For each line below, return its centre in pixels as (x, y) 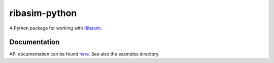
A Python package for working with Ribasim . (56, 28)
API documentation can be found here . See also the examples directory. (84, 54)
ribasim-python (43, 13)
